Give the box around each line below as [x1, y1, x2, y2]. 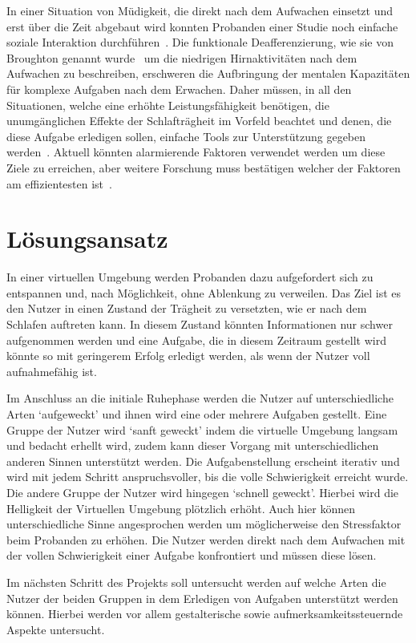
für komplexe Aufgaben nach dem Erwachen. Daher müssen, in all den [6, 80, 352, 97]
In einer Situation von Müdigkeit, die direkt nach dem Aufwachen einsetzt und [6, 2, 394, 18]
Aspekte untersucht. [6, 621, 105, 637]
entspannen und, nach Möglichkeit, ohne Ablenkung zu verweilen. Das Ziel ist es [6, 284, 402, 301]
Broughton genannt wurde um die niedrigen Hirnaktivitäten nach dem [6, 49, 357, 66]
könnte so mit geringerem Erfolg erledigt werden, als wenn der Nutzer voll [6, 347, 370, 364]
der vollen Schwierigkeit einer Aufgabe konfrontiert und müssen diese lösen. [6, 547, 377, 564]
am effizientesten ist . [6, 175, 112, 192]
